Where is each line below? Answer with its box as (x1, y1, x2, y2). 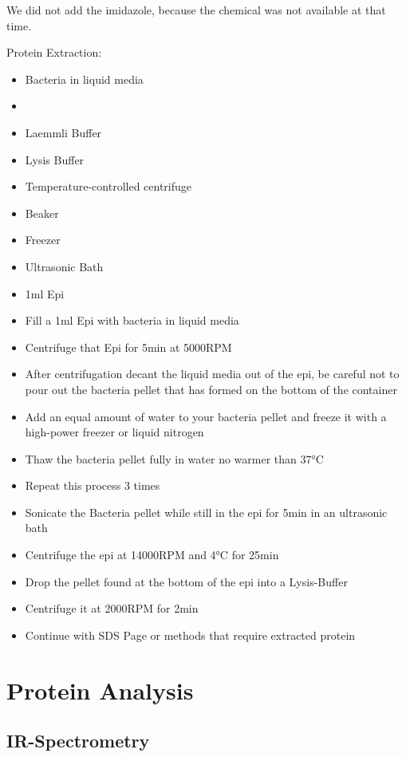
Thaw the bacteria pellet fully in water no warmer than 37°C (25, 450, 324, 467)
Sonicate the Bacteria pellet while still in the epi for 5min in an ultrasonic (25, 503, 388, 520)
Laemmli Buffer (25, 124, 102, 140)
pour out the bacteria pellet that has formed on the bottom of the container (25, 380, 397, 397)
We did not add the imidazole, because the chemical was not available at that (6, 2, 386, 18)
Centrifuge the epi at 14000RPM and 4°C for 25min (25, 546, 279, 563)
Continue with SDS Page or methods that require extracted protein (25, 626, 356, 643)
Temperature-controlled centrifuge (25, 178, 192, 195)
